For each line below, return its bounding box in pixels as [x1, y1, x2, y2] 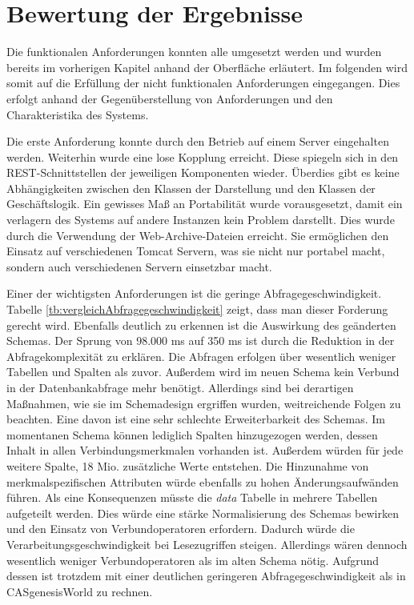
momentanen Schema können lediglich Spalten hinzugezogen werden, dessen [6, 426, 378, 443]
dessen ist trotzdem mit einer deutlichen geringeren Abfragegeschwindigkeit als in [6, 567, 406, 584]
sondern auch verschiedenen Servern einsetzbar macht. [6, 258, 272, 274]
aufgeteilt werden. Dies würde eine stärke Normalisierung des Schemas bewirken [6, 504, 399, 521]
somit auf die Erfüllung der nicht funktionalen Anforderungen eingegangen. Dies [6, 74, 400, 91]
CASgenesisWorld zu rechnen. [6, 583, 153, 599]
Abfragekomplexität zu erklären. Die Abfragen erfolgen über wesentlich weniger [6, 347, 396, 364]
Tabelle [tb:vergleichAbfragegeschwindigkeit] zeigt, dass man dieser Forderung [6, 301, 388, 318]
